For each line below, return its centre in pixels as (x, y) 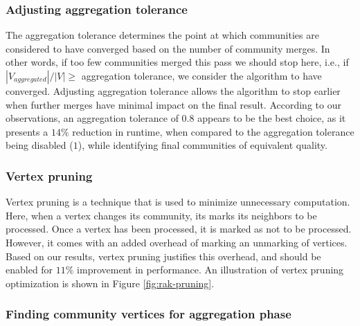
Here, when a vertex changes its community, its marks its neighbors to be (161, 215)
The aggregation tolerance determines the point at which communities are (162, 35)
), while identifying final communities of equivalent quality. (202, 145)
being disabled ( (39, 145)
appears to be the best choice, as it (272, 118)
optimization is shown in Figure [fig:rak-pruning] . (110, 283)
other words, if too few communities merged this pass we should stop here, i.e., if (177, 62)
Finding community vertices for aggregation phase (148, 314)
